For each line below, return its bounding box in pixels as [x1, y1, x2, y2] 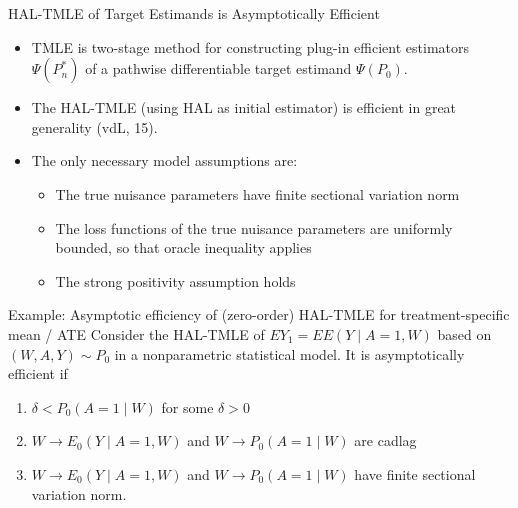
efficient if [8, 363, 68, 384]
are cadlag [354, 430, 417, 451]
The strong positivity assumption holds [55, 270, 296, 291]
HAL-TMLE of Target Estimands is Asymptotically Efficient [8, 3, 380, 23]
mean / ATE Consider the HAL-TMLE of [8, 323, 265, 344]
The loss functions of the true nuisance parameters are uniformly [55, 217, 453, 238]
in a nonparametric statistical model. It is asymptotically [114, 343, 465, 364]
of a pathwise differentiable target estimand [85, 58, 352, 79]
